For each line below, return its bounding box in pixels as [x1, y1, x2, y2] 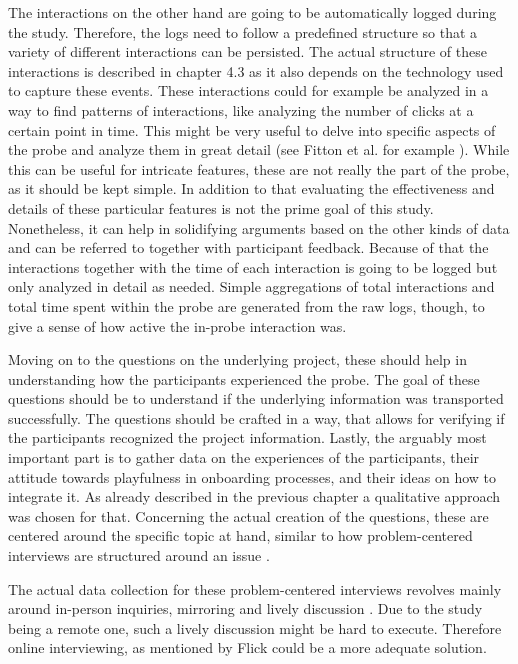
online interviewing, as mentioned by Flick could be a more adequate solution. [8, 637, 487, 658]
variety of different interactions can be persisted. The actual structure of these [8, 41, 487, 62]
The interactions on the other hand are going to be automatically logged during [8, 2, 497, 22]
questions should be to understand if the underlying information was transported [8, 388, 504, 409]
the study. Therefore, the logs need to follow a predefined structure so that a [8, 21, 478, 42]
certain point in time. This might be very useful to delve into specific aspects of [8, 119, 496, 140]
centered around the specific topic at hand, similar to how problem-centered [8, 525, 473, 546]
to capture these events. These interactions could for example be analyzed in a [8, 80, 489, 101]
